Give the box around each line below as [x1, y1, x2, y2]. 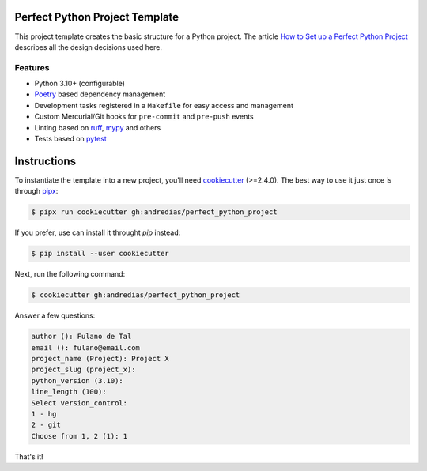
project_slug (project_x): [31, 365, 136, 375]
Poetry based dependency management [34, 89, 166, 99]
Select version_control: [31, 398, 128, 407]
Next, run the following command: [14, 269, 126, 279]
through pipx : [14, 187, 59, 196]
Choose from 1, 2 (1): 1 [31, 431, 128, 440]
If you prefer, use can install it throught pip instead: [14, 228, 181, 237]
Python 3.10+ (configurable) [34, 79, 126, 89]
